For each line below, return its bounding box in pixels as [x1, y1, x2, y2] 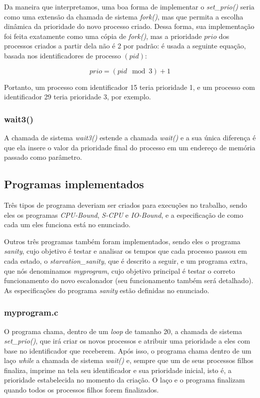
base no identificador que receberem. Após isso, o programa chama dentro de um [4, 345, 251, 356]
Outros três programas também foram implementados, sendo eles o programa [4, 236, 240, 246]
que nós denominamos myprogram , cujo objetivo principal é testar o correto [4, 265, 235, 276]
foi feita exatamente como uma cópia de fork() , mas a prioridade [4, 30, 202, 41]
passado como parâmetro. [4, 152, 82, 162]
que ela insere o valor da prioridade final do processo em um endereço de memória [4, 142, 255, 152]
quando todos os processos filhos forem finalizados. [4, 385, 159, 395]
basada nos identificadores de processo [4, 50, 121, 60]
